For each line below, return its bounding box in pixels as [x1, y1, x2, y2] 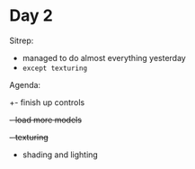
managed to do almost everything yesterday [22, 52, 186, 63]
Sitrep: [9, 35, 34, 46]
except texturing [22, 64, 88, 73]
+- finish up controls [9, 96, 85, 108]
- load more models [9, 114, 83, 125]
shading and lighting [22, 149, 99, 160]
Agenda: [9, 79, 41, 90]
